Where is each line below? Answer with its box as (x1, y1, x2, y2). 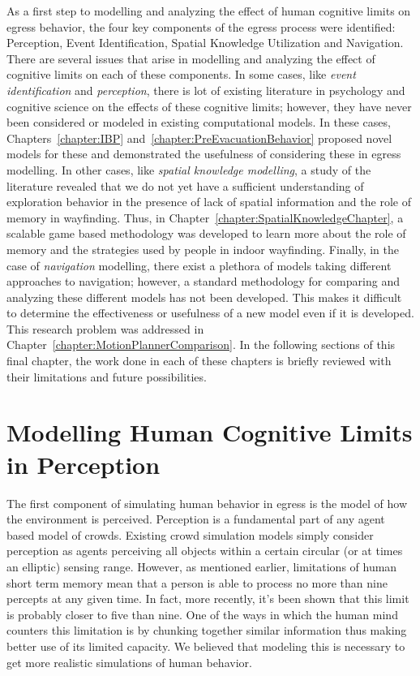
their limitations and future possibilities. (6, 368, 207, 385)
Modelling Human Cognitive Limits (6, 416, 413, 449)
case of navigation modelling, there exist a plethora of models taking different (6, 256, 392, 273)
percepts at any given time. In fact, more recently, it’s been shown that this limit (6, 590, 409, 607)
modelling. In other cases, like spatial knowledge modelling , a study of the (6, 161, 371, 178)
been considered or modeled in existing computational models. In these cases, (6, 114, 391, 131)
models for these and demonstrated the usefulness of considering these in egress (6, 145, 401, 162)
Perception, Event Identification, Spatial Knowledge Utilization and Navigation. (6, 34, 404, 51)
